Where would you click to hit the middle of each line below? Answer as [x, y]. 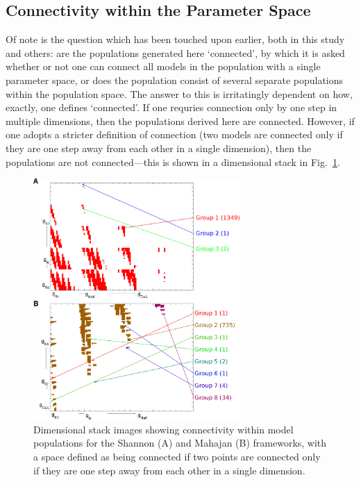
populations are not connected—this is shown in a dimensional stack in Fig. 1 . [173, 161]
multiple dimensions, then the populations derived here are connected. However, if [180, 120]
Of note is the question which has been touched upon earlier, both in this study [175, 39]
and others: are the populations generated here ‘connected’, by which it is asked [175, 52]
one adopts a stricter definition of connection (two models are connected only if [174, 134]
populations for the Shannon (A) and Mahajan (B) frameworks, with [180, 443]
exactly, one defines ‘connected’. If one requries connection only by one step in [171, 107]
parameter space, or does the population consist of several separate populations [175, 80]
